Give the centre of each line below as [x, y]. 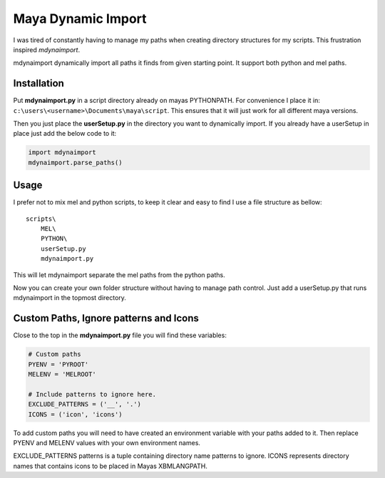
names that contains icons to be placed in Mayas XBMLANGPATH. [111, 466]
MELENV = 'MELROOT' [62, 374]
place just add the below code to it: [65, 134]
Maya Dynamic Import [80, 19]
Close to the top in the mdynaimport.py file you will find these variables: [120, 335]
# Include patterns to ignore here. [92, 394]
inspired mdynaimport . [47, 49]
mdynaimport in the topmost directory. [70, 298]
